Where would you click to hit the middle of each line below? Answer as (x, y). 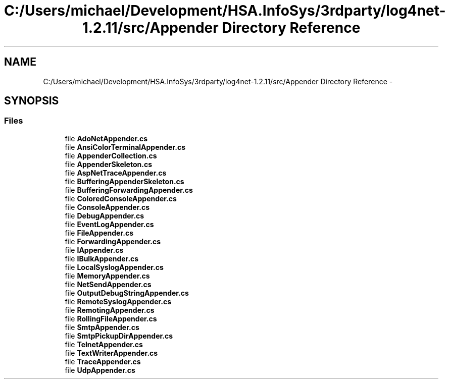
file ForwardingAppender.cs (113, 241)
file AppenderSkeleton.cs (108, 164)
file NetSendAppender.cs (108, 284)
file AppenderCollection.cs (111, 155)
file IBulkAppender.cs (102, 258)
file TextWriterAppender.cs (111, 353)
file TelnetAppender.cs (104, 344)
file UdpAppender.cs (100, 370)
